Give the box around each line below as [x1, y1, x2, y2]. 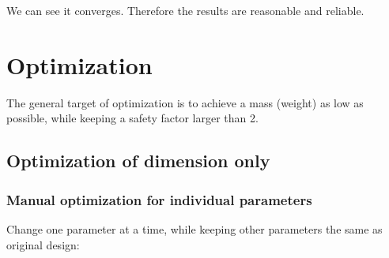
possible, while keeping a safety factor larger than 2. [6, 110, 259, 126]
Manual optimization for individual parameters [6, 189, 312, 209]
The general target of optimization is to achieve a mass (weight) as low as [6, 94, 364, 110]
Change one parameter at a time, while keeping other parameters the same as [6, 220, 383, 237]
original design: [6, 236, 80, 252]
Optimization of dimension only [6, 148, 270, 173]
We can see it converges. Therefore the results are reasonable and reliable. [6, 2, 364, 18]
